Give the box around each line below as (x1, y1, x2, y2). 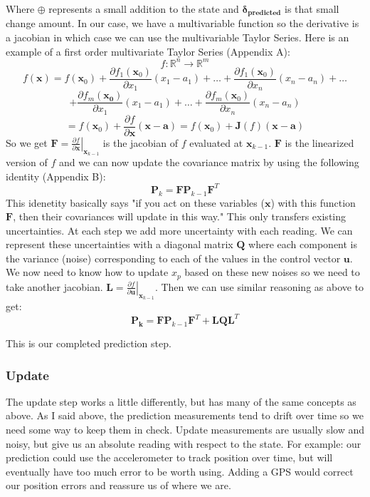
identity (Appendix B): (6, 168, 106, 183)
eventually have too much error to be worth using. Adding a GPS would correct (6, 463, 354, 478)
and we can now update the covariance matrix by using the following (59, 155, 359, 170)
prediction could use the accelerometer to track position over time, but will (6, 450, 333, 465)
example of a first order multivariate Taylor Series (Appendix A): (6, 43, 290, 58)
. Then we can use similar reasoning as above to (154, 279, 364, 294)
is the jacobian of (102, 135, 178, 150)
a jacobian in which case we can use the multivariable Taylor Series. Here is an (6, 30, 349, 45)
